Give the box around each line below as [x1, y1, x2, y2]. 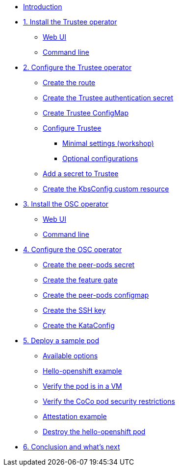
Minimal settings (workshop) [62, 139, 154, 147]
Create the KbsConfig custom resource [43, 185, 169, 193]
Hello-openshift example [43, 367, 122, 375]
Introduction [23, 2, 62, 11]
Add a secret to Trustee [43, 169, 119, 178]
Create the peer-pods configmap [43, 291, 149, 299]
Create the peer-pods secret [43, 260, 135, 269]
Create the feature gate [43, 276, 118, 284]
